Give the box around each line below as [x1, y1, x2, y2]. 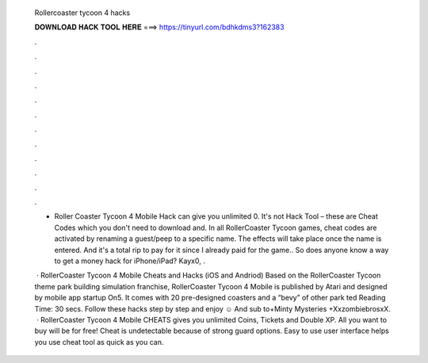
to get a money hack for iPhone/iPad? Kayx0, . [54, 256, 205, 266]
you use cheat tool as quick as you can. [34, 337, 164, 346]
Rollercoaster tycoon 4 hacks [34, 8, 131, 17]
